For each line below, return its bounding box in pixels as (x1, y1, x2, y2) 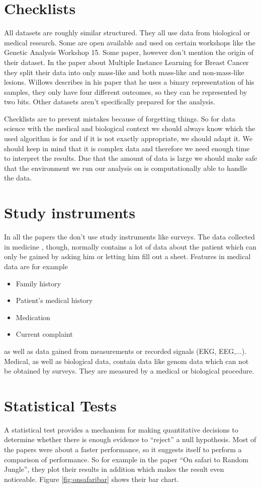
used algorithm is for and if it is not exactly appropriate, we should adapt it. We (4, 133, 253, 144)
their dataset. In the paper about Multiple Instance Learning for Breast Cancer (4, 56, 249, 67)
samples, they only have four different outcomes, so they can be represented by (4, 86, 247, 97)
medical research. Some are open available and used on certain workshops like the (4, 37, 255, 47)
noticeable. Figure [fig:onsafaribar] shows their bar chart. (4, 473, 179, 484)
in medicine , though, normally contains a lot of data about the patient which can (4, 241, 256, 252)
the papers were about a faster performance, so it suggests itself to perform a (4, 444, 242, 454)
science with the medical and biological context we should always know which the (4, 123, 255, 134)
